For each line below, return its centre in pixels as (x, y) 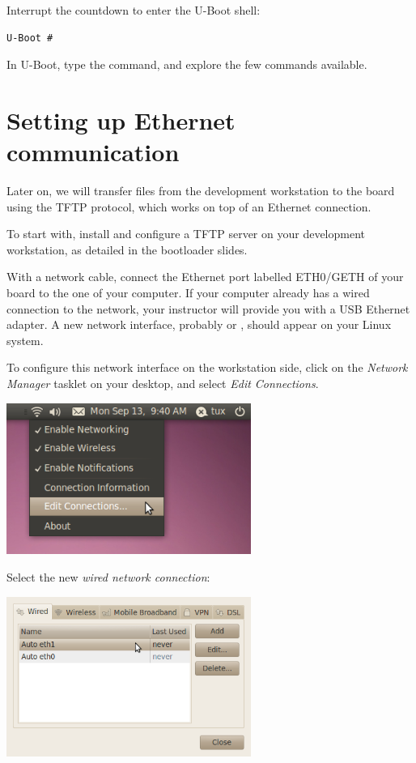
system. (25, 340)
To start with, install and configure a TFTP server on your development (186, 234)
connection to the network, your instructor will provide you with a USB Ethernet (208, 308)
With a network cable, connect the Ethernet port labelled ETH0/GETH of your (205, 277)
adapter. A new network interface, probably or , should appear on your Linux (199, 324)
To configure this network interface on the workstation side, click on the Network (207, 367)
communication (93, 152)
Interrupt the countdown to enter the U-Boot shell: (134, 10)
